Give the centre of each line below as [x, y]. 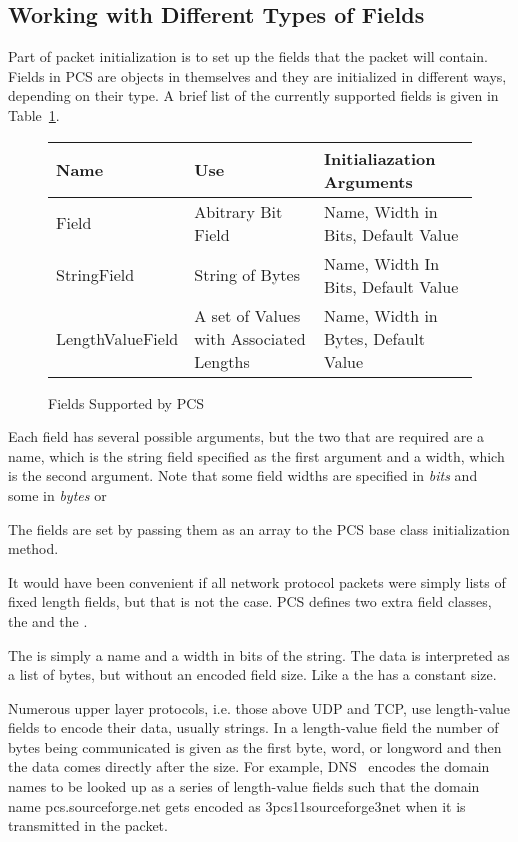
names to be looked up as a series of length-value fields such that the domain [244, 786]
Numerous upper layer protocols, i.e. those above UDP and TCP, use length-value [259, 707]
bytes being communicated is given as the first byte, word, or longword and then [255, 746]
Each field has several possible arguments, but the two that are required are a [246, 436]
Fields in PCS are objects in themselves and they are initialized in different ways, [257, 75]
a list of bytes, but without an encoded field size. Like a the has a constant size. [252, 674]
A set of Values [247, 315]
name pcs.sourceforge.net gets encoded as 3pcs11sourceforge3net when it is [237, 805]
